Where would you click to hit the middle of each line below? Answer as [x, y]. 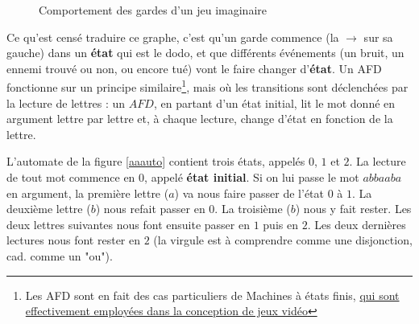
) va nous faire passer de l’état [249, 193]
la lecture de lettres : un [66, 103]
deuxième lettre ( [49, 209]
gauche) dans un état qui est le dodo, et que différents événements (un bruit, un [205, 53]
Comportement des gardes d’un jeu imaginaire [153, 10]
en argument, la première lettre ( [88, 193]
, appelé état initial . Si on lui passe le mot [252, 177]
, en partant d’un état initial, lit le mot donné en [274, 103]
